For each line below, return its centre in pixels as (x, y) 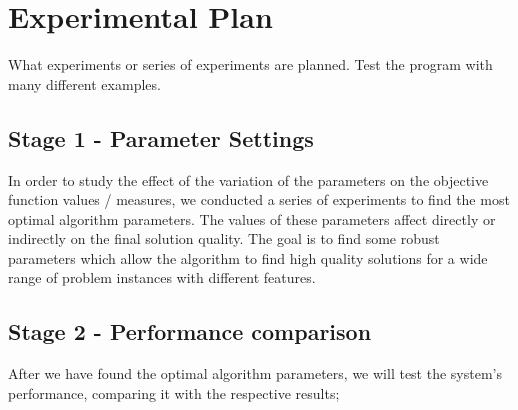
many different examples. (84, 83)
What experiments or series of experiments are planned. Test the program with (250, 64)
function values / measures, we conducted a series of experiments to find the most (259, 199)
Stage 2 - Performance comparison (190, 331)
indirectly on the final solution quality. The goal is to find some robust (224, 238)
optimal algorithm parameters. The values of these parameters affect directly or (252, 218)
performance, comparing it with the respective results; (174, 392)
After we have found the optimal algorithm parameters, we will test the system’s (255, 373)
